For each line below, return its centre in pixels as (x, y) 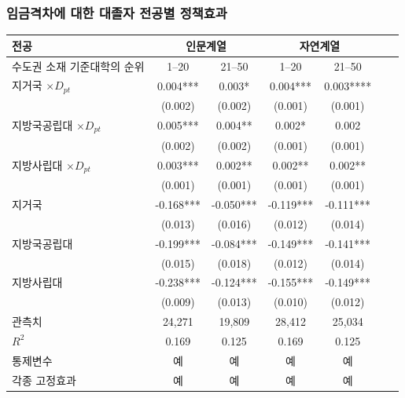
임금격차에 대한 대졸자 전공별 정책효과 (117, 12)
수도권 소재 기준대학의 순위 (78, 66)
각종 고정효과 (44, 380)
